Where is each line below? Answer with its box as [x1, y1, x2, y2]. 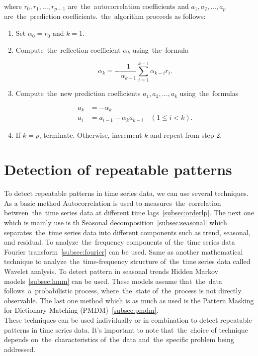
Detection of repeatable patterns [4, 159, 232, 179]
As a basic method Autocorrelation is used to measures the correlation [4, 197, 221, 208]
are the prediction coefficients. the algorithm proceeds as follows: [4, 11, 206, 21]
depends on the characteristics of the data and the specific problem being [4, 334, 234, 345]
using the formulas [179, 88, 239, 98]
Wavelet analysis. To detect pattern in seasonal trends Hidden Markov [4, 266, 219, 276]
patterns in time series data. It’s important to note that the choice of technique [4, 324, 248, 335]
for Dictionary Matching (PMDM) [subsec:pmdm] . [4, 305, 159, 315]
